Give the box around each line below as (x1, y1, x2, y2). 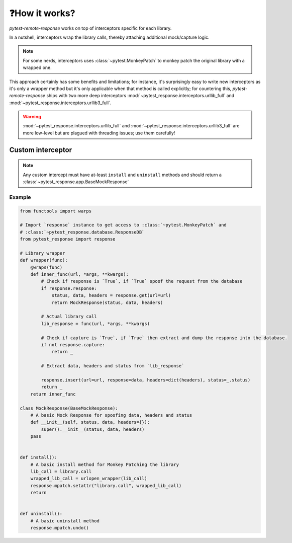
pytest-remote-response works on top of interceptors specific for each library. (9, 25, 172, 31)
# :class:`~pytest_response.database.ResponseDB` (20, 229, 145, 235)
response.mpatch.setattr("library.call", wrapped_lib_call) (30, 483, 182, 488)
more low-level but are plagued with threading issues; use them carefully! (23, 130, 175, 136)
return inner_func (30, 391, 76, 397)
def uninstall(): (20, 511, 63, 517)
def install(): (20, 454, 57, 460)
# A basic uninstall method (30, 518, 100, 523)
